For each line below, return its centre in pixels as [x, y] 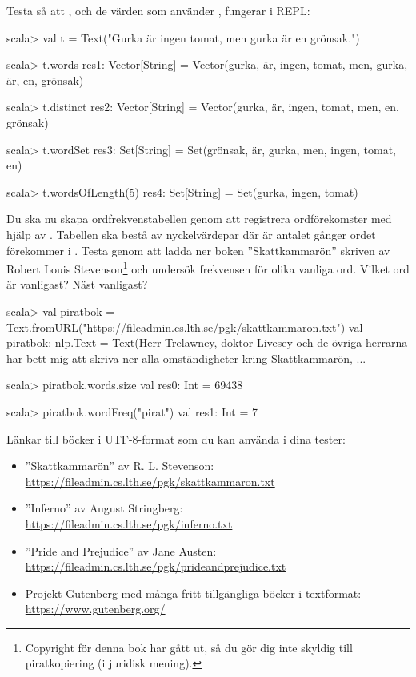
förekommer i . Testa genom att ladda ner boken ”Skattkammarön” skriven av [198, 250]
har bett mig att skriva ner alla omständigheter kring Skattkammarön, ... [186, 358]
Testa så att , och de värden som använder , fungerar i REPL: [158, 10]
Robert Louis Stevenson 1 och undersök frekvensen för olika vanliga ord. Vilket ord [208, 267]
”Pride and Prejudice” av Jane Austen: [121, 550]
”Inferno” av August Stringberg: [104, 508]
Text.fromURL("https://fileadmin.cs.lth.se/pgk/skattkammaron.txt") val [185, 327]
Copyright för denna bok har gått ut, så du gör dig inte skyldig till [189, 647]
